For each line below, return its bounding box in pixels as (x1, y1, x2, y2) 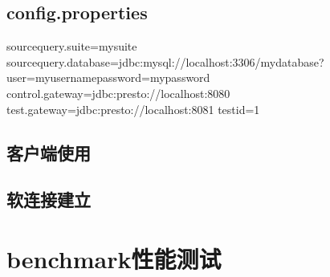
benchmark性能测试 (6, 242, 222, 275)
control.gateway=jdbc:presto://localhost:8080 (6, 84, 230, 101)
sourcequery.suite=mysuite (6, 38, 137, 55)
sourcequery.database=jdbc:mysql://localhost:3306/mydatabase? (6, 53, 324, 70)
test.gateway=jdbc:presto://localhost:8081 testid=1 (6, 100, 260, 117)
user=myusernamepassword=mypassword (6, 69, 210, 86)
